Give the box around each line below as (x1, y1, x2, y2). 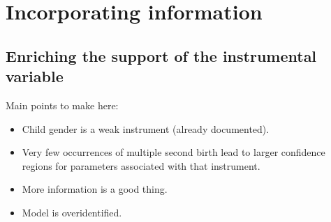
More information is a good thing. (22, 182, 168, 196)
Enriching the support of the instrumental (6, 45, 317, 66)
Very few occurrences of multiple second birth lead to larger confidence (22, 145, 325, 159)
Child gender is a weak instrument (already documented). (22, 121, 270, 136)
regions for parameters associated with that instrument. (22, 158, 260, 173)
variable (6, 65, 64, 87)
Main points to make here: (6, 97, 119, 112)
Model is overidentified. (22, 205, 122, 219)
